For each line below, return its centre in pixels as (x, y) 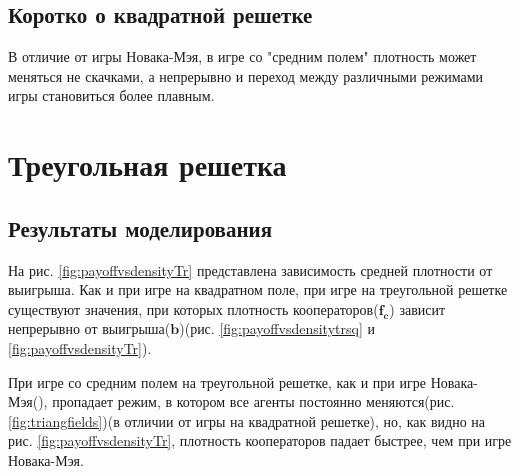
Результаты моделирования (140, 227)
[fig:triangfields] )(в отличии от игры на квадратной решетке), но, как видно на (247, 420)
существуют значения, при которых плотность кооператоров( (193, 308)
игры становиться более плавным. (111, 95)
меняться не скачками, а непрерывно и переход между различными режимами (246, 75)
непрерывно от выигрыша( (89, 328)
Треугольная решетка (147, 164)
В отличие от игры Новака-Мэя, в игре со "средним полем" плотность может (242, 56)
